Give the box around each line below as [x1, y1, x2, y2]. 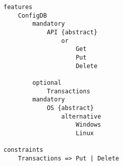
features [4, 4, 33, 11]
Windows [76, 121, 101, 129]
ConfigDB [18, 12, 47, 19]
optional [32, 79, 61, 86]
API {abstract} [46, 28, 98, 36]
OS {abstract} [46, 104, 94, 112]
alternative [61, 113, 101, 120]
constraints [4, 146, 43, 154]
